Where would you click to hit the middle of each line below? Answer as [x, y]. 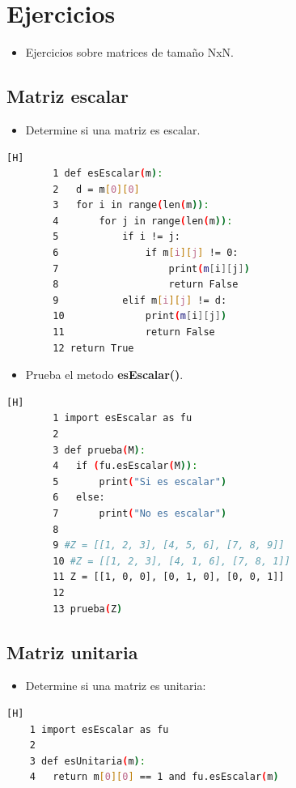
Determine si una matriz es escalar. [113, 129]
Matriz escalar [68, 96]
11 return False [134, 332]
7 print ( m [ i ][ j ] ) [151, 268]
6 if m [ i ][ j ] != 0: [146, 253]
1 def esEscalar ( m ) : [108, 174]
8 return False [146, 285]
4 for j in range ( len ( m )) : [143, 221]
